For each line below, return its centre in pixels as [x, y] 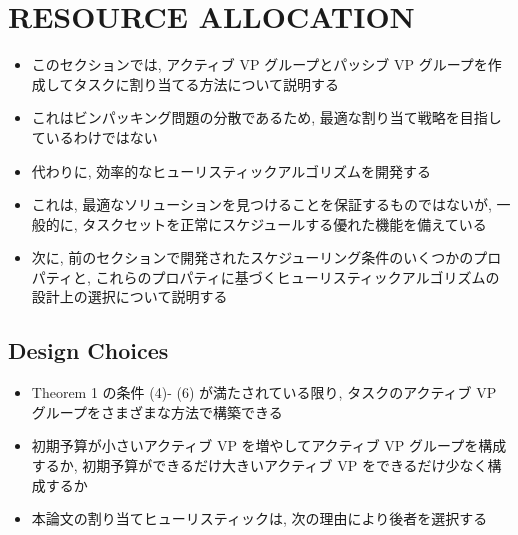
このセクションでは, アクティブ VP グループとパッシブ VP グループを [259, 64]
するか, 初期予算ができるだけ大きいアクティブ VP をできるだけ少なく [259, 465]
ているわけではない [94, 136]
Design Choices [88, 350]
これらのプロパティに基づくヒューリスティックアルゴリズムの [297, 276]
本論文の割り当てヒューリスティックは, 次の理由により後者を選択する [259, 518]
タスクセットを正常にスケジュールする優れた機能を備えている [284, 223]
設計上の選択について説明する [129, 296]
